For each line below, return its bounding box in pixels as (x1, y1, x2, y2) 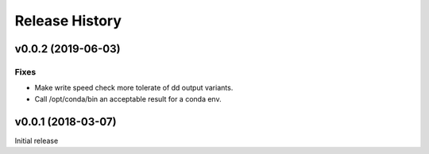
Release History (14, 12, 122, 29)
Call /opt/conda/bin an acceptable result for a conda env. (34, 94, 222, 103)
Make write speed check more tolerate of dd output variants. (34, 83, 234, 93)
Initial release (14, 136, 59, 145)
